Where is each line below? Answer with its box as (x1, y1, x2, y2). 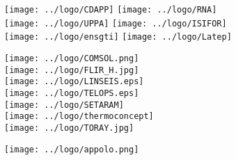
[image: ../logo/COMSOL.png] (4, 53, 139, 63)
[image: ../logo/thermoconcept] (4, 111, 154, 122)
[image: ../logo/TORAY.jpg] (4, 122, 134, 133)
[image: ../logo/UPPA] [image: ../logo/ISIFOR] (4, 18, 227, 29)
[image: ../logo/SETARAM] (4, 99, 124, 110)
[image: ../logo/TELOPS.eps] (4, 88, 139, 98)
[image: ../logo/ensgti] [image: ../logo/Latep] (4, 32, 232, 42)
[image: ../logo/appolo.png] (4, 144, 139, 154)
